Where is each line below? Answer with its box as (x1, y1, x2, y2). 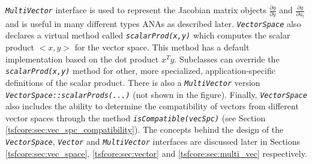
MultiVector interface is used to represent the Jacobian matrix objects (5, 4, 266, 16)
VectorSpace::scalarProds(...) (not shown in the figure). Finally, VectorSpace (5, 88, 307, 100)
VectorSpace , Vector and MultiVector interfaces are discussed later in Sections (5, 135, 301, 148)
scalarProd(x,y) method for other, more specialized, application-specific (5, 64, 275, 77)
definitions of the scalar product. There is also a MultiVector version (5, 76, 260, 88)
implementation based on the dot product (5, 52, 159, 65)
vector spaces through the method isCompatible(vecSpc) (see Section (5, 111, 266, 124)
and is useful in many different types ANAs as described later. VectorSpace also (5, 17, 301, 29)
